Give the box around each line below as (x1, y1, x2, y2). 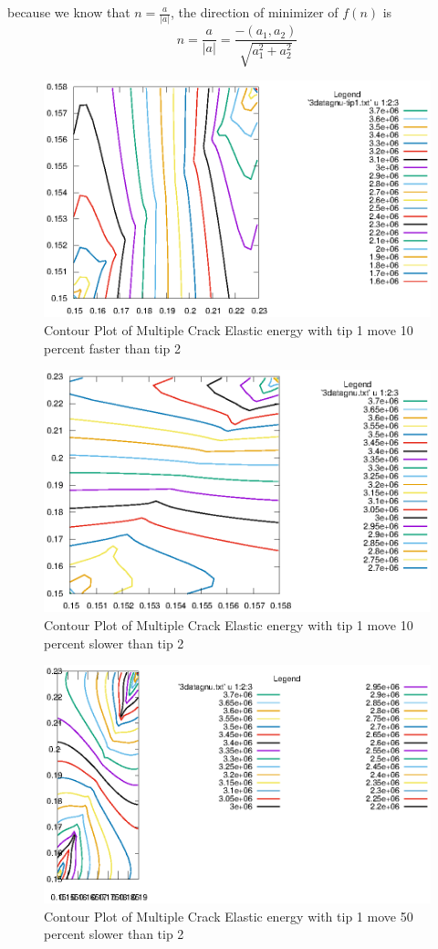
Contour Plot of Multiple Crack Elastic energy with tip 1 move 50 (44, 906, 413, 925)
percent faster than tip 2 (44, 338, 181, 357)
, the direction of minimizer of (170, 3, 339, 21)
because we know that (7, 3, 130, 21)
